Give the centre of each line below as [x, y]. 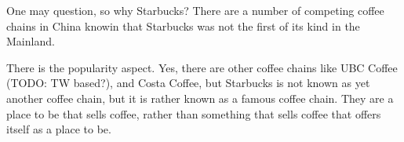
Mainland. [31, 41]
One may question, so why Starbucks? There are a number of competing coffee [195, 10]
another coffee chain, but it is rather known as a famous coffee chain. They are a [200, 98]
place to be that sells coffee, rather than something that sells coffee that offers [194, 113]
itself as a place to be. [59, 129]
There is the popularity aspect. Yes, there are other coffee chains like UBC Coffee [202, 67]
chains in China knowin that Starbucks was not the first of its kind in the [183, 25]
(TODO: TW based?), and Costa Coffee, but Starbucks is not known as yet [188, 83]
